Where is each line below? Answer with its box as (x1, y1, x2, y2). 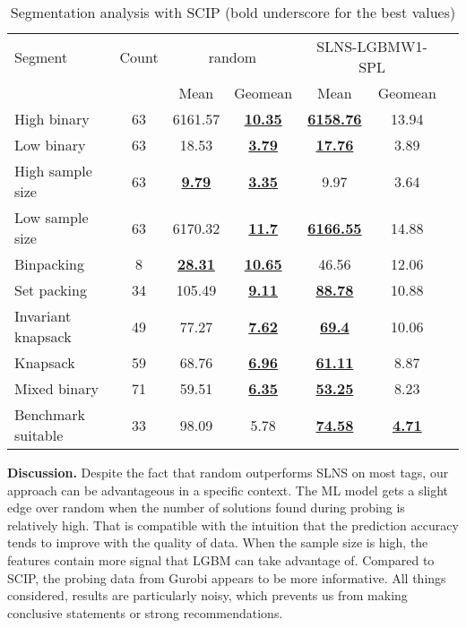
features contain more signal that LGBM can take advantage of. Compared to (7, 550, 435, 569)
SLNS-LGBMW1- (316, 36, 427, 56)
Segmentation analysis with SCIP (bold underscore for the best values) (10, 2, 456, 22)
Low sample (14, 207, 89, 228)
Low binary (14, 134, 86, 155)
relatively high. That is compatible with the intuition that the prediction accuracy (7, 515, 459, 534)
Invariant (14, 305, 72, 326)
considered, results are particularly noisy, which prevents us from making (7, 586, 408, 605)
